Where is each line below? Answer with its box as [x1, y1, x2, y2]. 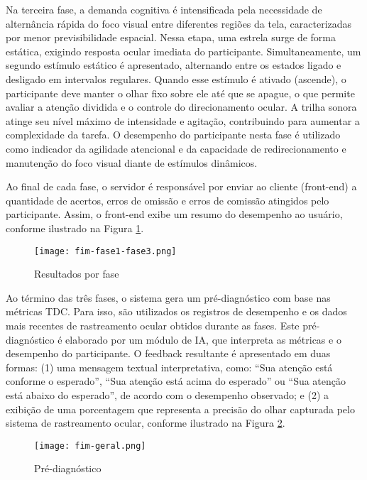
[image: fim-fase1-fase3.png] [34, 246, 177, 256]
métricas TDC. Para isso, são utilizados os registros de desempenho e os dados [6, 304, 347, 319]
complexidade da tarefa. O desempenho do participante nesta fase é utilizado [6, 127, 341, 142]
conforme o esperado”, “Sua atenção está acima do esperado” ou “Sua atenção [6, 373, 346, 388]
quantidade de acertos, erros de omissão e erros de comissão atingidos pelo [6, 192, 329, 207]
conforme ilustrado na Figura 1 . [6, 220, 144, 235]
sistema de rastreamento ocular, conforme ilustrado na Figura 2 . [6, 415, 285, 430]
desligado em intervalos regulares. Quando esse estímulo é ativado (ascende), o [6, 71, 346, 86]
